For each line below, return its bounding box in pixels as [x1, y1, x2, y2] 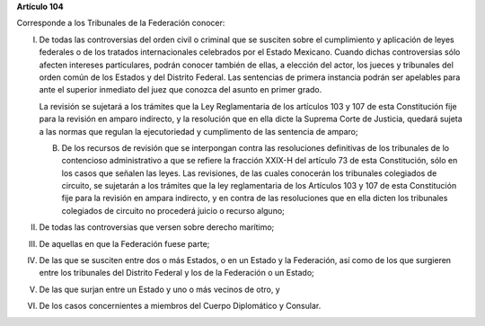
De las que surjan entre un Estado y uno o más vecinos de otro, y [39, 284, 280, 295]
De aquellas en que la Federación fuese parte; [39, 238, 210, 249]
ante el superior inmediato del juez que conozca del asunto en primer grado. [39, 84, 322, 95]
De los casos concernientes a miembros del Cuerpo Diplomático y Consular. [39, 301, 322, 312]
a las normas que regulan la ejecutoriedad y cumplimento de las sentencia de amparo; [39, 126, 358, 137]
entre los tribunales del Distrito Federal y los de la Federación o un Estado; [39, 268, 314, 278]
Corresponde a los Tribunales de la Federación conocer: [16, 18, 225, 29]
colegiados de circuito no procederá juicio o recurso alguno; [61, 205, 285, 216]
